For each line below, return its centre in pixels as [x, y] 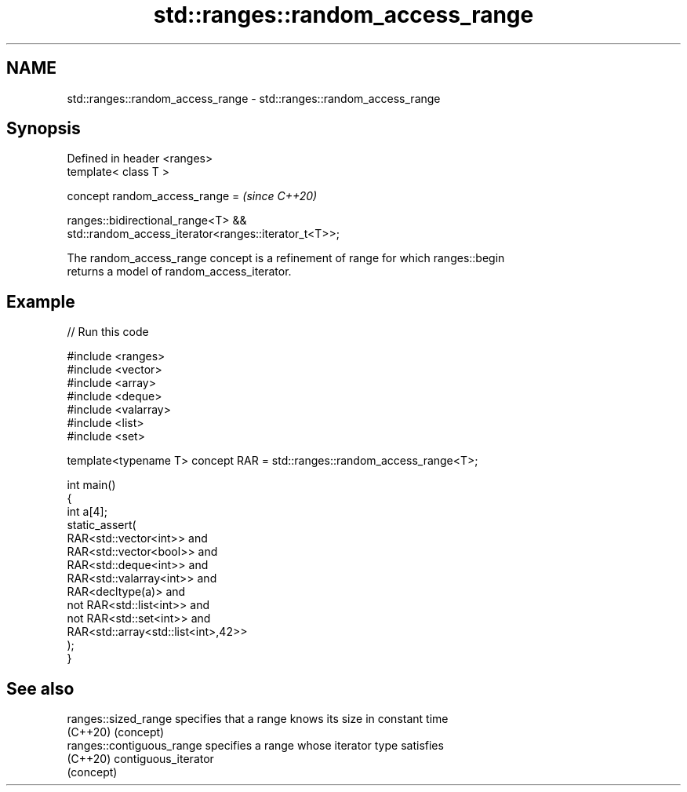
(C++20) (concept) [116, 732]
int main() [91, 485]
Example [41, 301]
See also [40, 688]
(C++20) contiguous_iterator [140, 759]
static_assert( [102, 525]
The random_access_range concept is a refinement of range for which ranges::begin [286, 258]
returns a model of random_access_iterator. [179, 272]
